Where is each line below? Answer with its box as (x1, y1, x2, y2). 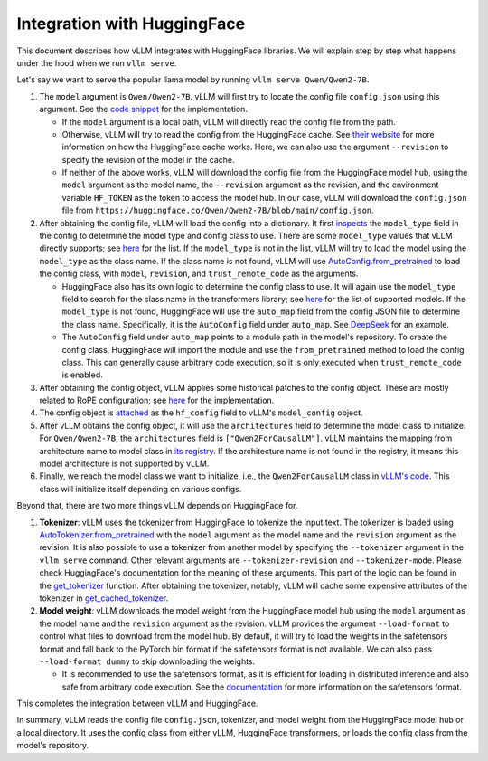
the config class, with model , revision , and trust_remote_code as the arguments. (39, 268, 359, 280)
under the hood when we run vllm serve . (16, 57, 177, 68)
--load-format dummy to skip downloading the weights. (39, 656, 256, 667)
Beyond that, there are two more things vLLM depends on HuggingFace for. (16, 500, 298, 511)
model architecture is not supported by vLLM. (39, 458, 210, 470)
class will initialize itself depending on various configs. (39, 483, 242, 494)
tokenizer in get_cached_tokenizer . (39, 593, 169, 604)
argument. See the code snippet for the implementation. (39, 104, 249, 115)
